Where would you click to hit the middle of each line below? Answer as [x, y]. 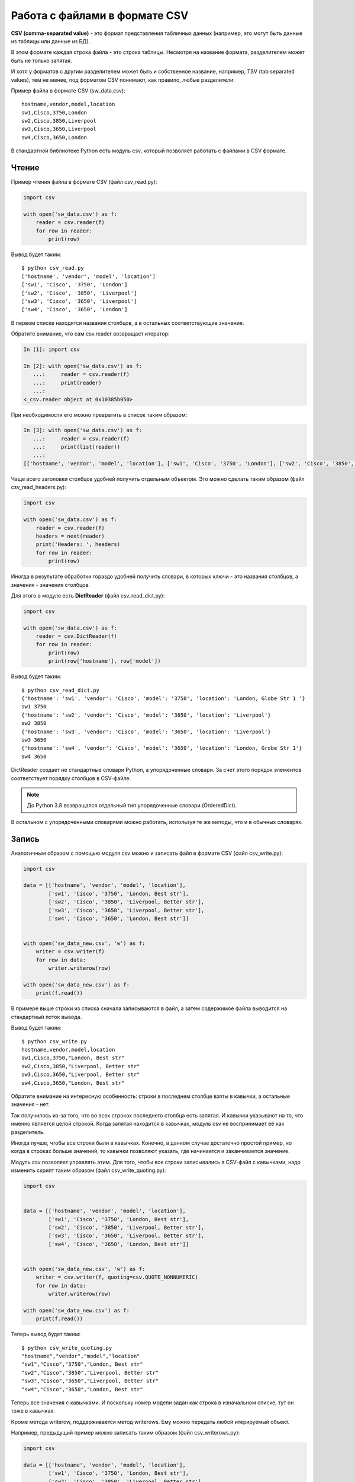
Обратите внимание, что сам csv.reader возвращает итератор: [90, 334]
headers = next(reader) [70, 536]
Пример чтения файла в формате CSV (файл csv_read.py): [84, 182]
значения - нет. [30, 1104]
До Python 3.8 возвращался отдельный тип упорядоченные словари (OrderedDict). [132, 806]
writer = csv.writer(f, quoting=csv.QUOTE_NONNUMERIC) [117, 1277]
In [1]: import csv [51, 349]
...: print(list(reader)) [77, 447]
